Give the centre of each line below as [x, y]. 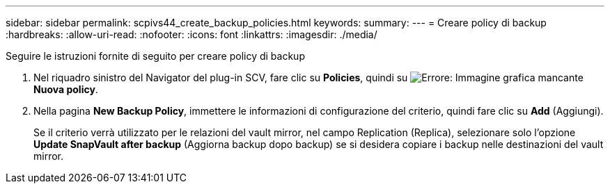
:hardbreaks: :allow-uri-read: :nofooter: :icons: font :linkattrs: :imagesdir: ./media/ [191, 34]
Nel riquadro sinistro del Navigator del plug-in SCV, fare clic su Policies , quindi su [221, 77]
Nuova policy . [66, 89]
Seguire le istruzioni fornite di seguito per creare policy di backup [155, 56]
